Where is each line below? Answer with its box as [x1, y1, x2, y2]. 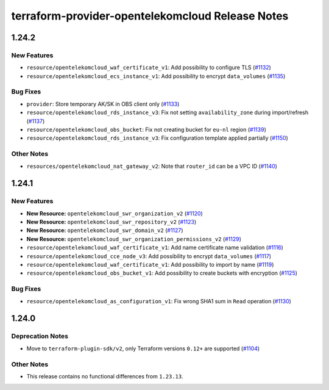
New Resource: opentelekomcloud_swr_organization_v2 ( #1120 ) [26, 209, 203, 217]
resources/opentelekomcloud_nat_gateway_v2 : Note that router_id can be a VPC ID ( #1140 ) [26, 162, 277, 170]
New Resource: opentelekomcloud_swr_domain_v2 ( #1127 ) [26, 226, 183, 234]
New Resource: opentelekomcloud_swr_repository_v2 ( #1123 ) [26, 218, 197, 226]
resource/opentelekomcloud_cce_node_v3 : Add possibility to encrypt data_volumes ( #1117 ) [26, 252, 271, 259]
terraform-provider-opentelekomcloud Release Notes [11, 9, 289, 23]
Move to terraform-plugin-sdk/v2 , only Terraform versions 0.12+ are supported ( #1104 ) [26, 345, 260, 352]
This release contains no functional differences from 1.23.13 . [26, 372, 183, 380]
